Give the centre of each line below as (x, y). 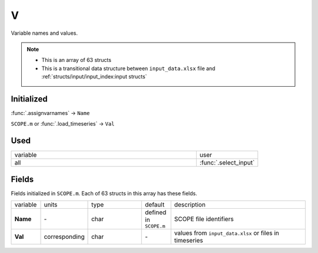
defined (156, 212)
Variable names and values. (44, 33)
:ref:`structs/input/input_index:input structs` (94, 77)
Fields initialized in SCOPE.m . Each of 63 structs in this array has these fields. (104, 193)
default (155, 205)
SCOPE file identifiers (204, 219)
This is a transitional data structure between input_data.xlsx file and (128, 68)
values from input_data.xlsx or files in (227, 233)
